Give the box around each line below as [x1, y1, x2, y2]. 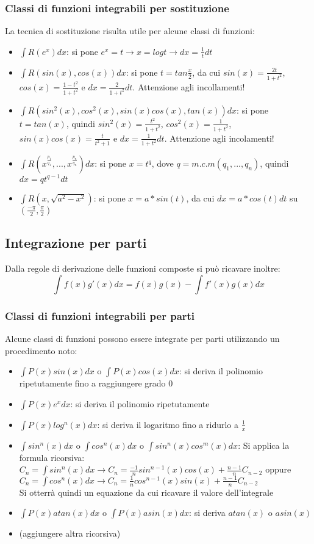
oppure [265, 463, 291, 476]
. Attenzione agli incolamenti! [164, 131, 274, 144]
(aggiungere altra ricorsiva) [19, 527, 121, 540]
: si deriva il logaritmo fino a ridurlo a [97, 418, 239, 430]
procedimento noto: [5, 344, 77, 357]
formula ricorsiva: [19, 451, 85, 463]
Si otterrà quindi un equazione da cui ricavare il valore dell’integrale [19, 485, 274, 498]
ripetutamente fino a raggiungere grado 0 [19, 377, 173, 390]
